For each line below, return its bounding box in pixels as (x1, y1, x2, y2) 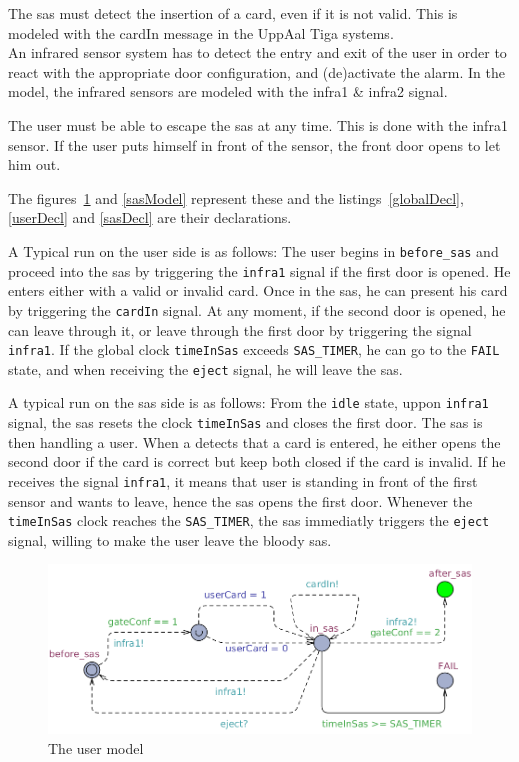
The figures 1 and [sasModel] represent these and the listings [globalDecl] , (8, 187, 464, 208)
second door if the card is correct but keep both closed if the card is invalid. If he (8, 451, 506, 472)
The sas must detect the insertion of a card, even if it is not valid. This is (8, 3, 458, 23)
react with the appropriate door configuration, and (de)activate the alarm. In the (8, 61, 505, 82)
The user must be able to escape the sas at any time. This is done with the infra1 (8, 114, 508, 135)
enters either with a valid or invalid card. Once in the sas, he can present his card (8, 280, 508, 301)
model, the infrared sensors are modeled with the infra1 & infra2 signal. (8, 81, 448, 102)
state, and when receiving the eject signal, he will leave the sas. (8, 358, 403, 379)
